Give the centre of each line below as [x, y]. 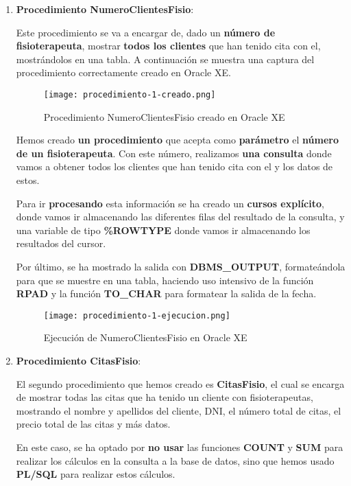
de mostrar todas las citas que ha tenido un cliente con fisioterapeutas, [165, 397]
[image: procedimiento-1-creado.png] [130, 94]
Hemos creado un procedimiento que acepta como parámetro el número [177, 140]
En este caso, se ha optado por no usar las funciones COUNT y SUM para [180, 447]
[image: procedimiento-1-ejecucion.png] [137, 315]
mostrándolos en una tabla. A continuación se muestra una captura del [165, 59]
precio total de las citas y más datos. [93, 424]
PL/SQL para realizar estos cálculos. [96, 474]
